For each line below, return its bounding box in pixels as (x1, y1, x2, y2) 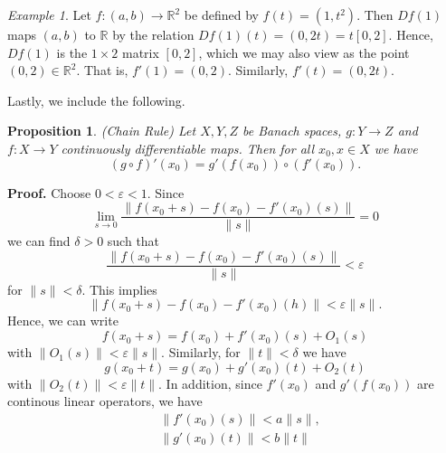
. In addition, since (158, 373, 262, 392)
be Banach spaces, (242, 121, 342, 140)
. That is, (76, 61, 128, 80)
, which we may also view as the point (198, 42, 410, 61)
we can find (7, 231, 71, 250)
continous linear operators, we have (7, 392, 203, 411)
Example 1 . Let (7, 5, 91, 24)
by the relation (112, 25, 195, 43)
